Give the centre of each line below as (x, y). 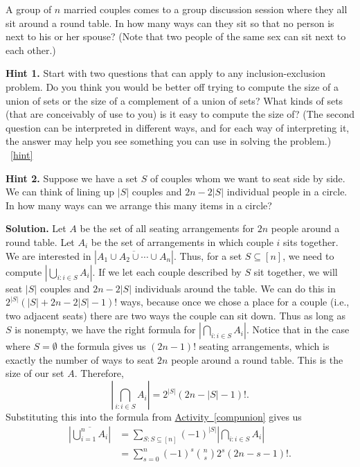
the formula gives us (103, 346)
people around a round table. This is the (257, 359)
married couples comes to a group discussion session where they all (205, 9)
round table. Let (40, 241)
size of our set (35, 373)
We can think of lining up (60, 192)
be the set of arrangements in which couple (182, 241)
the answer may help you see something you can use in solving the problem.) (169, 141)
